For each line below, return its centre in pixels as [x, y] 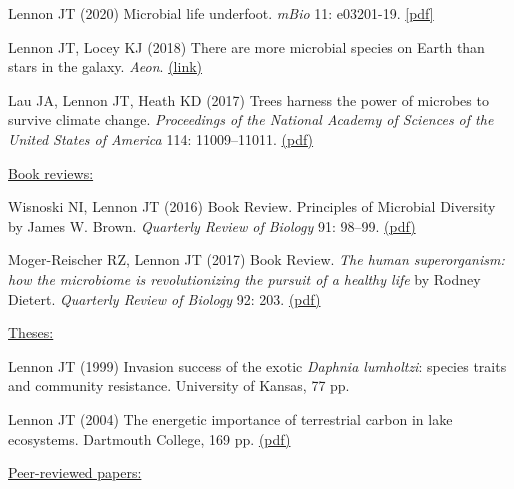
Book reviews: [51, 172]
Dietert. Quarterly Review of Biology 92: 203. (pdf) [164, 298]
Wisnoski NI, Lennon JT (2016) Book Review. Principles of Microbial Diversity [252, 206]
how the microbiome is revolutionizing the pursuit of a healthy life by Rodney [244, 278]
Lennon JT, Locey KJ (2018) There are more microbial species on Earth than [246, 46]
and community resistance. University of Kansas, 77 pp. [179, 385]
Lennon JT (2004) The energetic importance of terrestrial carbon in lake [230, 418]
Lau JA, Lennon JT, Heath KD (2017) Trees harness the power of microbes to [248, 99]
